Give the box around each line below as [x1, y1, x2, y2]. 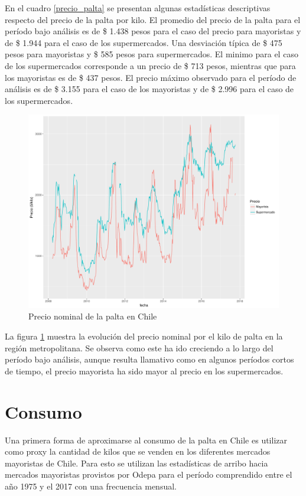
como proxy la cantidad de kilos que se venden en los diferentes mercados [5, 445, 271, 458]
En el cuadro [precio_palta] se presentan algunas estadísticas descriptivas [5, 2, 271, 14]
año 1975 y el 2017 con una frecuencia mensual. [5, 479, 177, 492]
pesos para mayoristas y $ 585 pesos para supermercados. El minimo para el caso [5, 48, 298, 60]
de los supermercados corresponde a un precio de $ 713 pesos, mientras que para [5, 59, 296, 71]
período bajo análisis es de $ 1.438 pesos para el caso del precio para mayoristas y [5, 25, 301, 37]
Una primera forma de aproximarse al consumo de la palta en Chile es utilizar [5, 433, 288, 446]
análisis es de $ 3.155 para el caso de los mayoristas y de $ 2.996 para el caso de [5, 83, 294, 95]
